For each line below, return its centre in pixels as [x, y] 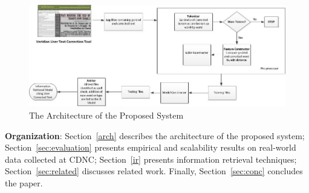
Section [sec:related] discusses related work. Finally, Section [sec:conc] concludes [154, 171]
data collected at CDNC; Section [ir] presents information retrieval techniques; [151, 159]
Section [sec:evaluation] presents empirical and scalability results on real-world [151, 147]
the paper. [24, 182]
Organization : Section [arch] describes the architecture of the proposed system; [155, 135]
